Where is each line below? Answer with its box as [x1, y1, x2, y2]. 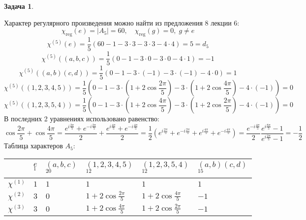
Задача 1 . [4, 1, 34, 11]
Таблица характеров [4, 140, 63, 151]
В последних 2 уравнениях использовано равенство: [4, 113, 159, 124]
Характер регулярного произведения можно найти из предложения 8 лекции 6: [4, 17, 240, 27]
